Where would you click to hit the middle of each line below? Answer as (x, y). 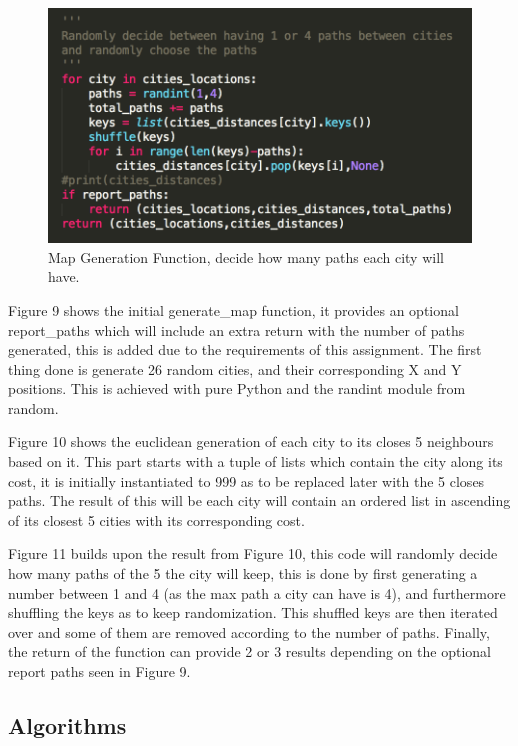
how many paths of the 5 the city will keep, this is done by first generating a (243, 573)
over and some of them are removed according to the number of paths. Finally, (249, 631)
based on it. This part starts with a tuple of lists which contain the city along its (255, 461)
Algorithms (67, 724)
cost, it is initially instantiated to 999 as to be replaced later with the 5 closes (246, 480)
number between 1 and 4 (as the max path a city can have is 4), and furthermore (257, 592)
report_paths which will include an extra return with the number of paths (236, 329)
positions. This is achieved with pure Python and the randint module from (237, 388)
